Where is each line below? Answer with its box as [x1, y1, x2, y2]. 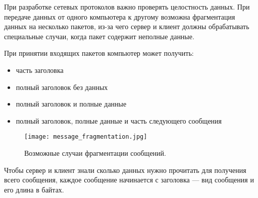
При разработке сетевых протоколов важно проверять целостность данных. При [4, 2, 250, 12]
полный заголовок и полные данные [16, 98, 127, 109]
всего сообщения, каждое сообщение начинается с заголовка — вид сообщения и [4, 174, 254, 185]
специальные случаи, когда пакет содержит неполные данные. [4, 31, 194, 41]
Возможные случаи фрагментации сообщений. [24, 148, 166, 158]
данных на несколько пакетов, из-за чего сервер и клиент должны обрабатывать [4, 21, 249, 32]
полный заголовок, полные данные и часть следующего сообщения [16, 115, 222, 126]
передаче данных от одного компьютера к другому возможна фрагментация [4, 11, 235, 22]
